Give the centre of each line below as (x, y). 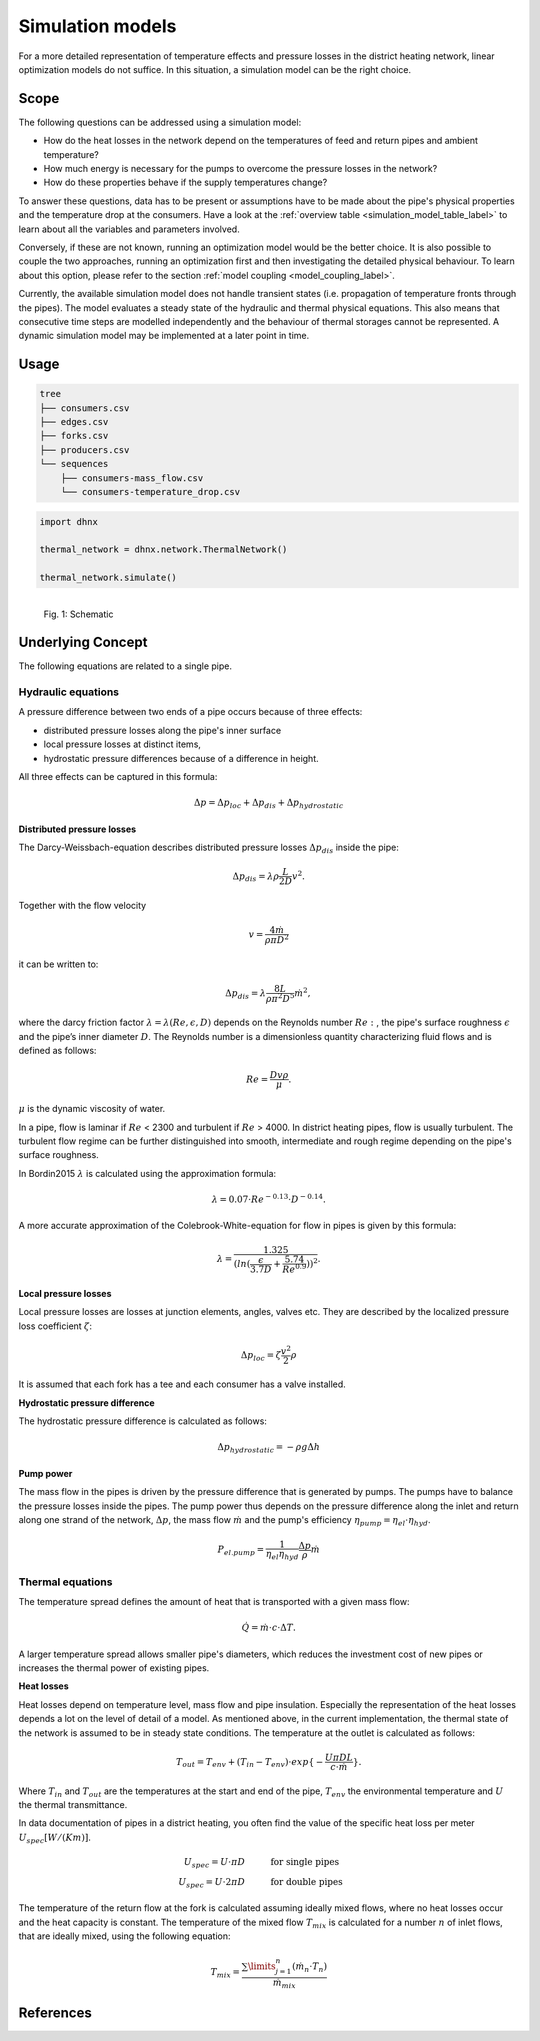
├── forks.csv (74, 436)
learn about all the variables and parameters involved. (129, 229)
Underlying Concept (83, 642)
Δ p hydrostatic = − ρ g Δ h (268, 1448)
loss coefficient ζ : (55, 1326)
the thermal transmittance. (73, 1805)
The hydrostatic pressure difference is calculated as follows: (142, 1421)
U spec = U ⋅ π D (214, 1863)
